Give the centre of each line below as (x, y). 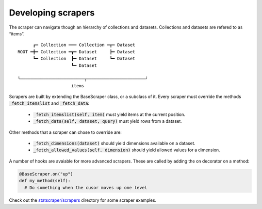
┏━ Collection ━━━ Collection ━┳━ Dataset (84, 45)
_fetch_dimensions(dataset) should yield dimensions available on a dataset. (114, 144)
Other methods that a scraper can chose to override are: (65, 132)
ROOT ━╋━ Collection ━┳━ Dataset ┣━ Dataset (76, 52)
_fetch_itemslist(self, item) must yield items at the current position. (109, 114)
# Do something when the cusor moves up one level (86, 187)
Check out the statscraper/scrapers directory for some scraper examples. (83, 200)
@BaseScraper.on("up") (46, 174)
